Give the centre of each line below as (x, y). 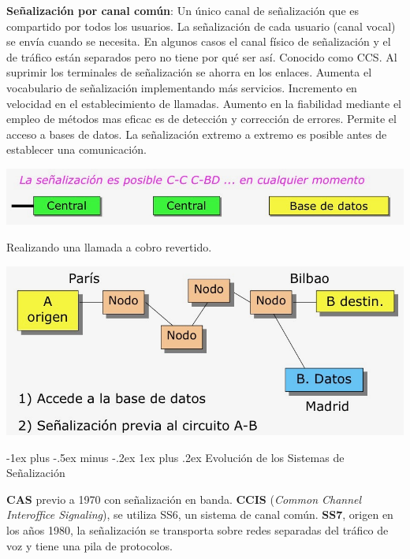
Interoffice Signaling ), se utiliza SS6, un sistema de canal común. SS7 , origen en (200, 514)
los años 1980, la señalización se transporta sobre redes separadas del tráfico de (198, 530)
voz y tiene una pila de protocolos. (89, 545)
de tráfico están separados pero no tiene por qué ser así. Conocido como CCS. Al (202, 56)
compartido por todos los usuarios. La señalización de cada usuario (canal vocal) (201, 26)
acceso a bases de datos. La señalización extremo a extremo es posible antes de (197, 134)
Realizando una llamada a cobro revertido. (109, 247)
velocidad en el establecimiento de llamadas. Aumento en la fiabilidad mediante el (204, 103)
